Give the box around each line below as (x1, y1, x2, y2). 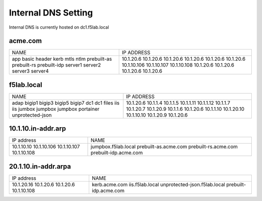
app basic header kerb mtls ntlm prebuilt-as (12, 56, 112, 63)
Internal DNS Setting (9, 7, 93, 18)
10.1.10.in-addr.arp (9, 124, 66, 133)
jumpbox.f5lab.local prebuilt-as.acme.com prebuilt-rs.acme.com (90, 143, 238, 150)
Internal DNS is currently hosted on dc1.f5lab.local (9, 24, 109, 30)
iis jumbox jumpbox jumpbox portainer (12, 105, 99, 112)
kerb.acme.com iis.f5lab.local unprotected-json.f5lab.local (92, 181, 225, 188)
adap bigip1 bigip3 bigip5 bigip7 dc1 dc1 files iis (12, 100, 120, 106)
